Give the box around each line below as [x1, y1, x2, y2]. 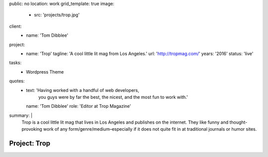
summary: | [9, 112, 33, 118]
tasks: [9, 60, 22, 66]
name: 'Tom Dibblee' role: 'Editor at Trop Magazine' [26, 103, 132, 109]
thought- [229, 119, 248, 125]
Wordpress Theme [26, 69, 64, 75]
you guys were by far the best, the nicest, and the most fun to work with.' [38, 94, 188, 100]
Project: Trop [9, 139, 51, 148]
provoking [21, 126, 42, 132]
